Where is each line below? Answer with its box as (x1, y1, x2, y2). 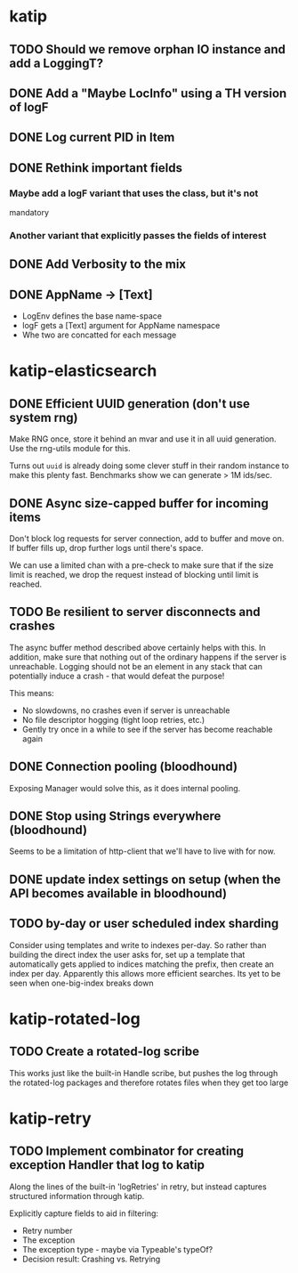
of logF (9, 100, 49, 115)
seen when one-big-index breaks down (9, 977, 154, 988)
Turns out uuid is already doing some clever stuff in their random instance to (9, 460, 289, 471)
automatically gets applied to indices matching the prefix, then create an (9, 959, 274, 969)
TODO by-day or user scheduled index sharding (9, 916, 279, 931)
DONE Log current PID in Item (9, 130, 175, 145)
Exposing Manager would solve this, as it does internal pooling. (9, 782, 241, 793)
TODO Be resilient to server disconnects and (9, 604, 261, 620)
